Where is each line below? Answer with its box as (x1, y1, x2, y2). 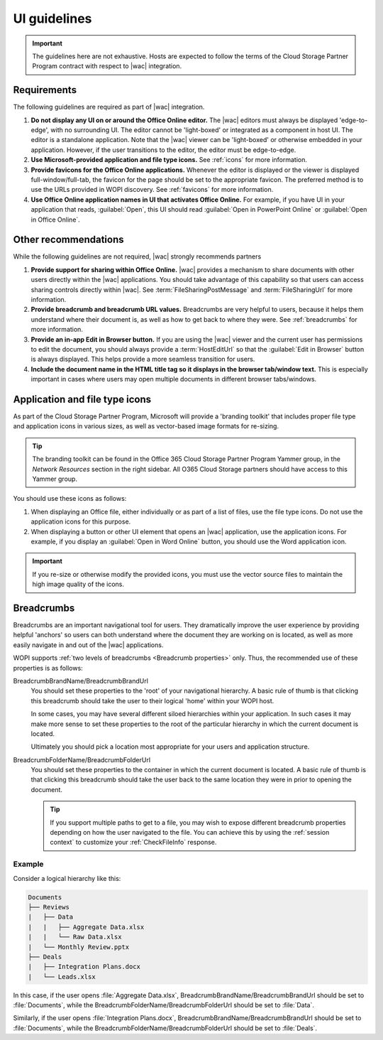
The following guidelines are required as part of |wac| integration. (13, 103, 205, 112)
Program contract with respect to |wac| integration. (32, 62, 182, 70)
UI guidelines (13, 11, 92, 26)
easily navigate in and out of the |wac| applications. (13, 640, 164, 649)
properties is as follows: (13, 663, 83, 672)
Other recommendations (13, 234, 124, 246)
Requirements (13, 84, 77, 96)
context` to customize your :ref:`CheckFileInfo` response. (50, 838, 217, 847)
